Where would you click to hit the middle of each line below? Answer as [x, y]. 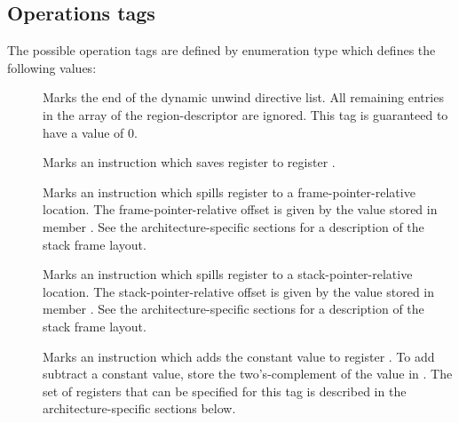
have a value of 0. [90, 132]
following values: [52, 67]
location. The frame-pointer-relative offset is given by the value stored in [240, 209]
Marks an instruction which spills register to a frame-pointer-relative [229, 192]
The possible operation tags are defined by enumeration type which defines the [222, 50]
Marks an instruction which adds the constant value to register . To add [239, 356]
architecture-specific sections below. [139, 408]
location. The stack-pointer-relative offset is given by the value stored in [238, 291]
